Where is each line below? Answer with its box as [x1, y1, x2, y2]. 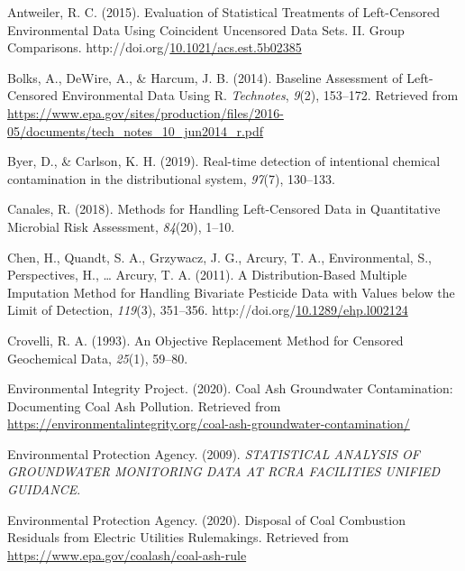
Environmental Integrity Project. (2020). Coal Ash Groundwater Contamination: [7, 379, 453, 398]
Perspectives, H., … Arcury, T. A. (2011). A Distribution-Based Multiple [7, 265, 407, 284]
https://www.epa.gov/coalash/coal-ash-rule [7, 545, 247, 564]
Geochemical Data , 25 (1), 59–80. [7, 348, 188, 367]
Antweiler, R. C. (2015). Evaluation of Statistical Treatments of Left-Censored [7, 3, 441, 21]
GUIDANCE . [7, 480, 81, 499]
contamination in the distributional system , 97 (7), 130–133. [7, 169, 335, 188]
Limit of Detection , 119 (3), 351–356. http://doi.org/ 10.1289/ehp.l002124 [7, 300, 408, 319]
